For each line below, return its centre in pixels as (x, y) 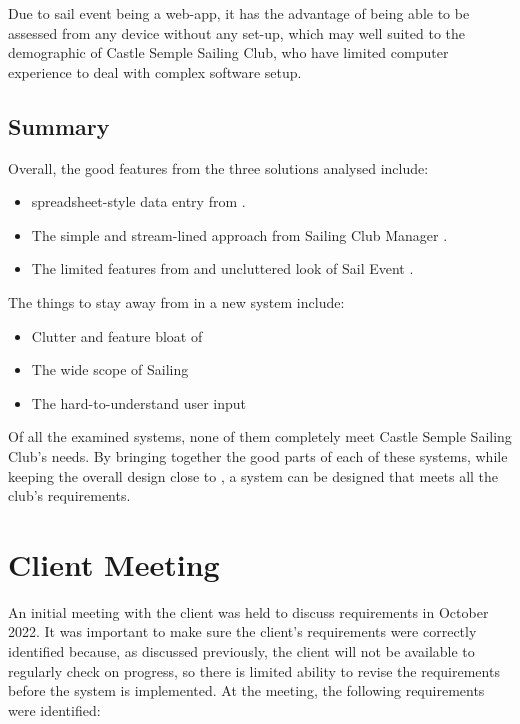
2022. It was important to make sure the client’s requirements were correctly (242, 631)
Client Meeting (114, 563)
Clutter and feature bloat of (117, 335)
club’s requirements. (69, 495)
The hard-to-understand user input (138, 402)
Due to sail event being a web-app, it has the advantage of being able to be (239, 13)
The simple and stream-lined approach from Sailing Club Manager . (239, 234)
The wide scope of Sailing (110, 369)
